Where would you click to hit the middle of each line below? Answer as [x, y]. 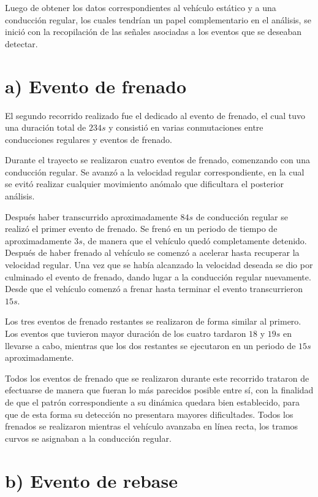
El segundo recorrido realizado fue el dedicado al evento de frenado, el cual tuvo [155, 115]
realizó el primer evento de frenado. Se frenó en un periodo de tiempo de [141, 229]
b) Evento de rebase [91, 480]
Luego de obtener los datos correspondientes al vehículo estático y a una [141, 7]
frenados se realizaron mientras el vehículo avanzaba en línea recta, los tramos [152, 426]
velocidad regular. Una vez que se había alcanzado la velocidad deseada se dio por [159, 265]
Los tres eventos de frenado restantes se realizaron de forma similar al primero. [153, 321]
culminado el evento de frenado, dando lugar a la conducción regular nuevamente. [158, 276]
